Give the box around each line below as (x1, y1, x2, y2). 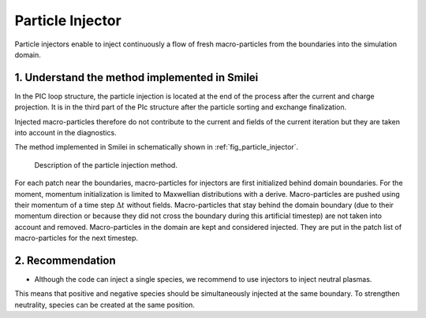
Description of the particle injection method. (34, 160, 177, 169)
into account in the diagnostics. (14, 128, 118, 138)
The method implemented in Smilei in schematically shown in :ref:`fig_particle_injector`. (14, 142, 299, 152)
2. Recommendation (14, 253, 116, 267)
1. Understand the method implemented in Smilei (14, 71, 259, 84)
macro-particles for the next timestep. (14, 233, 138, 243)
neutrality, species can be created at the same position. (14, 300, 195, 309)
